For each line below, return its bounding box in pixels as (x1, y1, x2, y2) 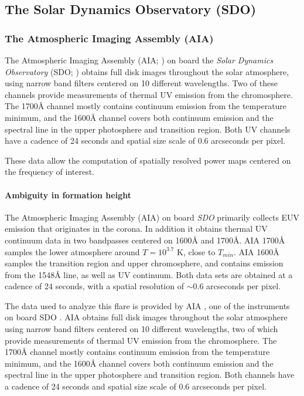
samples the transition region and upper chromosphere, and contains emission (5, 257, 283, 269)
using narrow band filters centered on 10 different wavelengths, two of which (5, 323, 278, 335)
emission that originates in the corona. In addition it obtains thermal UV (5, 222, 268, 235)
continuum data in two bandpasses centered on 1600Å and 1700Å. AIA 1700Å (5, 233, 285, 246)
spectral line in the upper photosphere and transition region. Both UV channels (5, 123, 291, 135)
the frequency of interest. (5, 165, 94, 178)
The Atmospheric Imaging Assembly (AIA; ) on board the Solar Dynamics (5, 54, 274, 66)
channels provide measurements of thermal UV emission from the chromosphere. (5, 88, 293, 100)
